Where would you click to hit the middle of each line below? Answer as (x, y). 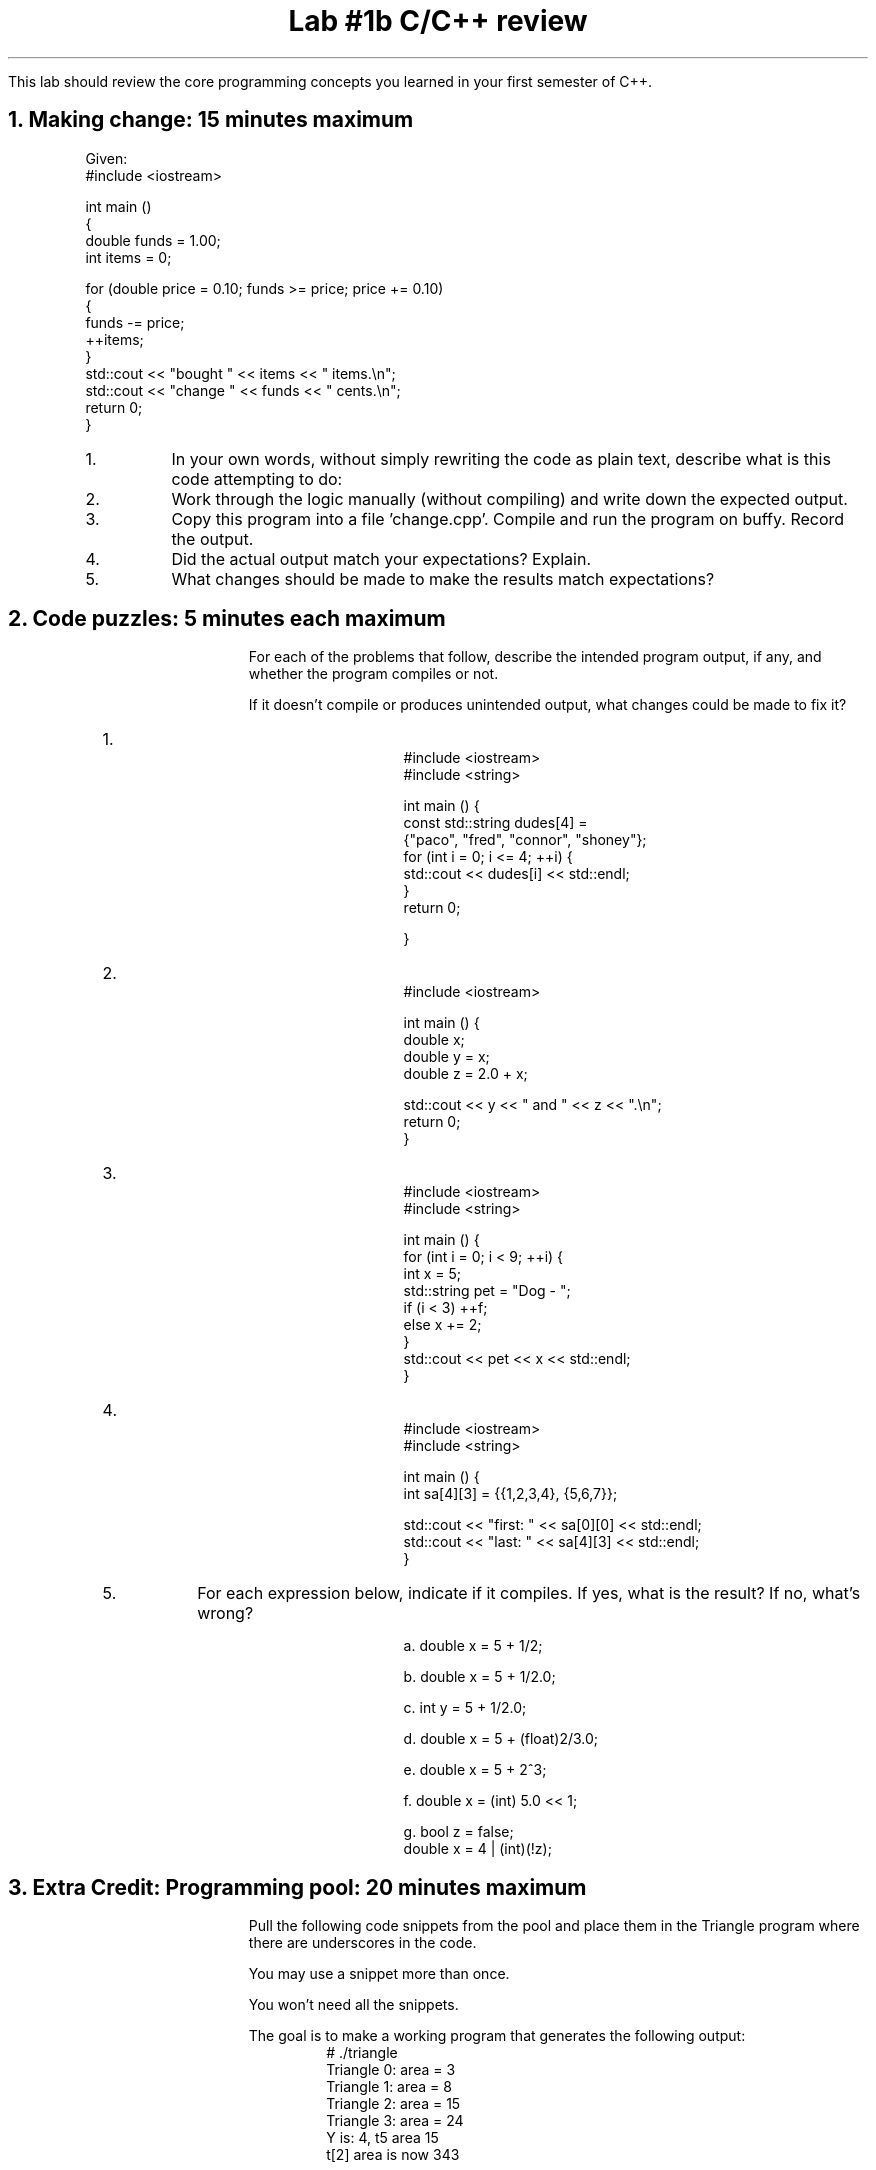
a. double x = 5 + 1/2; (473, 1646)
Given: (106, 158)
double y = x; (446, 1057)
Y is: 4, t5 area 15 (382, 2138)
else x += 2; (442, 1325)
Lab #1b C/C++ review (438, 21)
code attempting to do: (257, 478)
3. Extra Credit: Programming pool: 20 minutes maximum (297, 1887)
